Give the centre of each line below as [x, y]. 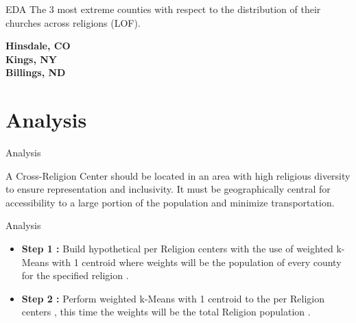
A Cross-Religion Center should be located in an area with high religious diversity [178, 175]
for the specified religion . [75, 275]
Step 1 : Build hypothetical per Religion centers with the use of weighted [177, 249]
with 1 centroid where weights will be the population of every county [197, 262]
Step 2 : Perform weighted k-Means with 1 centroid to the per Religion [173, 298]
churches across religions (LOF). [73, 22]
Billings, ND [36, 72]
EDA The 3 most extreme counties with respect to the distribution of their [163, 9]
